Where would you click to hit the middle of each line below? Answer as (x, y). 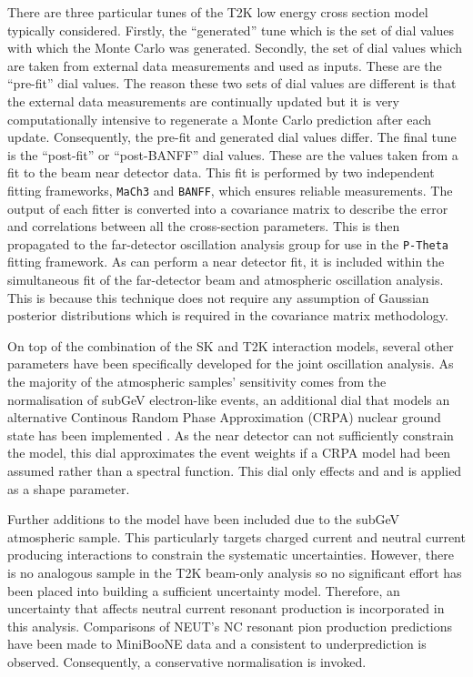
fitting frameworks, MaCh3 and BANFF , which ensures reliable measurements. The (230, 190)
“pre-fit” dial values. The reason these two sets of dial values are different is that (232, 83)
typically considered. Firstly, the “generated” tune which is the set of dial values (231, 30)
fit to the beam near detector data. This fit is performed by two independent (221, 172)
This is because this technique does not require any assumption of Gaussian (218, 297)
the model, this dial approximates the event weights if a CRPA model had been (229, 453)
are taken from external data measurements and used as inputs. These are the (225, 65)
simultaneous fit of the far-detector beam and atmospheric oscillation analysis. (226, 280)
